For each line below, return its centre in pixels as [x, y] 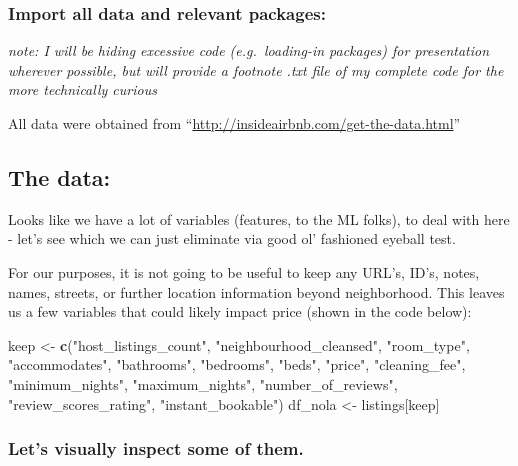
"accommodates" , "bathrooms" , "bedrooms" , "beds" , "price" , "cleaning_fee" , [237, 364]
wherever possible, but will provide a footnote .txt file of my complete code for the [256, 69]
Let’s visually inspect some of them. [156, 448]
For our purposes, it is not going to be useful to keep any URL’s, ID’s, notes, [244, 271]
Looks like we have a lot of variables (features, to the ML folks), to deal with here [259, 218]
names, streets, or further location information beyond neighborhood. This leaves [256, 291]
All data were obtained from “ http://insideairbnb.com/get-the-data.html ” [234, 123]
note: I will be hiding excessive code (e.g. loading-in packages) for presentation [249, 50]
